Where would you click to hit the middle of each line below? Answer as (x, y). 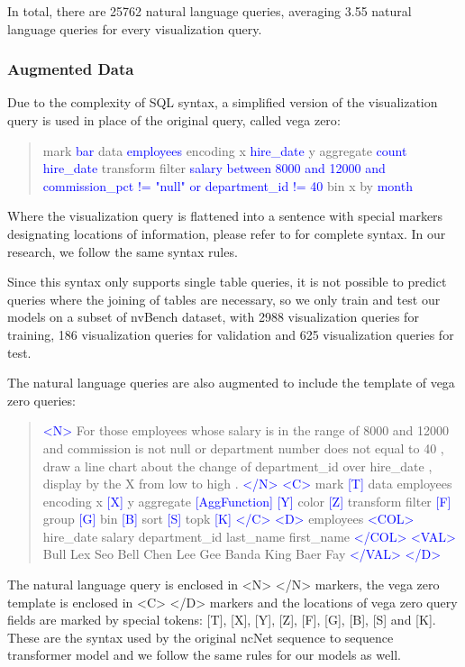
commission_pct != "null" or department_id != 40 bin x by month (228, 185)
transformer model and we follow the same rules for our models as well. (204, 655)
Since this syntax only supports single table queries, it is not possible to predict (227, 282)
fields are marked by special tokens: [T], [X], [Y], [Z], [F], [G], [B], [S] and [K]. (222, 620)
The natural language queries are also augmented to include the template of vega (231, 383)
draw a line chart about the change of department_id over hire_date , (237, 466)
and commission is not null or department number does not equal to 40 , (243, 448)
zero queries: (41, 400)
